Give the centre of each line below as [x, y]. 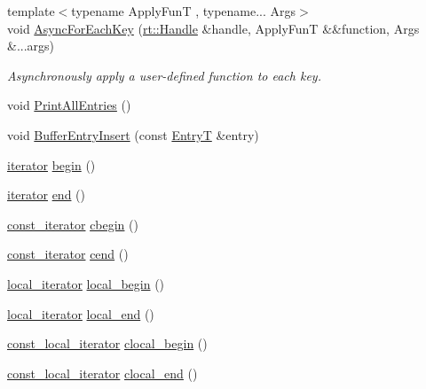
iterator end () [47, 194]
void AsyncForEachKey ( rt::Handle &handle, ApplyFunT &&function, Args [213, 28]
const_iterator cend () [68, 254]
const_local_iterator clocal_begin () [107, 343]
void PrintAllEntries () [69, 105]
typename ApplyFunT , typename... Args [184, 11]
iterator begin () [51, 164]
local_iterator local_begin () [86, 283]
